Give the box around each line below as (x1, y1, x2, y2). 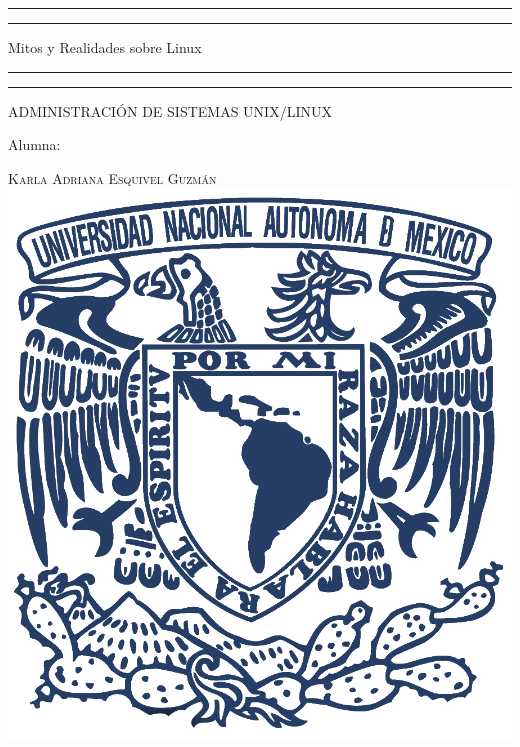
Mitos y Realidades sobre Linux (8, 37, 202, 57)
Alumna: (8, 134, 61, 155)
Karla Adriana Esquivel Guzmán (8, 167, 217, 188)
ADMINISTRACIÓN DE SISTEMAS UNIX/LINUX (8, 100, 332, 121)
